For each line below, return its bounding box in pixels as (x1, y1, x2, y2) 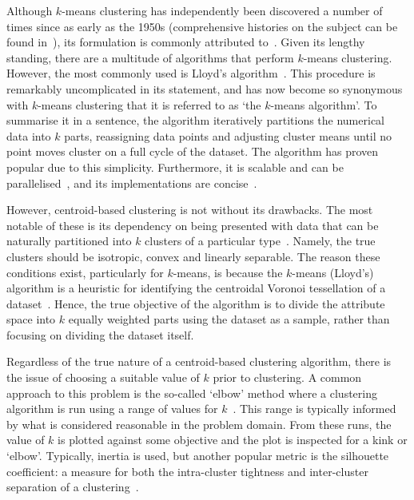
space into (6, 311, 56, 327)
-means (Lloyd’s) (292, 264, 374, 280)
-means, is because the (173, 264, 283, 280)
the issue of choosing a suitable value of (6, 369, 200, 386)
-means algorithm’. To (270, 96, 377, 113)
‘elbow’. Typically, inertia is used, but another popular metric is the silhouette (6, 447, 389, 464)
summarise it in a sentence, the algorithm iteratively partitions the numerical (6, 112, 384, 129)
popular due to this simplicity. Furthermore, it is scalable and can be (6, 158, 344, 175)
